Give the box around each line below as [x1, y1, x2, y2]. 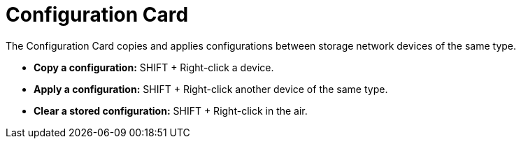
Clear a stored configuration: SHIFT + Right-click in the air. [34, 104, 308, 117]
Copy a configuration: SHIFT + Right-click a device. [34, 61, 274, 73]
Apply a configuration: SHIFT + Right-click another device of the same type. [34, 82, 388, 95]
